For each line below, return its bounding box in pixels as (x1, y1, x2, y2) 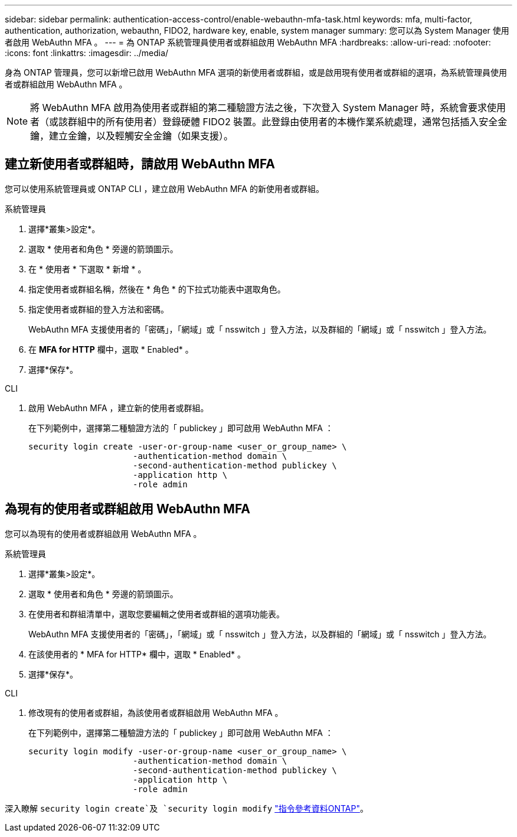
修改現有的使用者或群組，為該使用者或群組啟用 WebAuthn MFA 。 (28, 707, 283, 718)
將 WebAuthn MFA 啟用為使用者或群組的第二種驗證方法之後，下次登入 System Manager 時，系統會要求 (30, 102, 487, 113)
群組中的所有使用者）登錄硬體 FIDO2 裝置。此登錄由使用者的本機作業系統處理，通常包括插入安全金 (68, 116, 508, 128)
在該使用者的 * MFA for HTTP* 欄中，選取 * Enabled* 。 (28, 649, 246, 659)
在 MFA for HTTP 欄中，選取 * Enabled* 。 (28, 344, 194, 354)
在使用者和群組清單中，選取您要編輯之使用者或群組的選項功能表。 (28, 608, 284, 619)
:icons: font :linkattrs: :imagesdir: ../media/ (5, 48, 169, 58)
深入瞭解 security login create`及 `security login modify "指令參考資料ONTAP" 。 (5, 803, 368, 813)
